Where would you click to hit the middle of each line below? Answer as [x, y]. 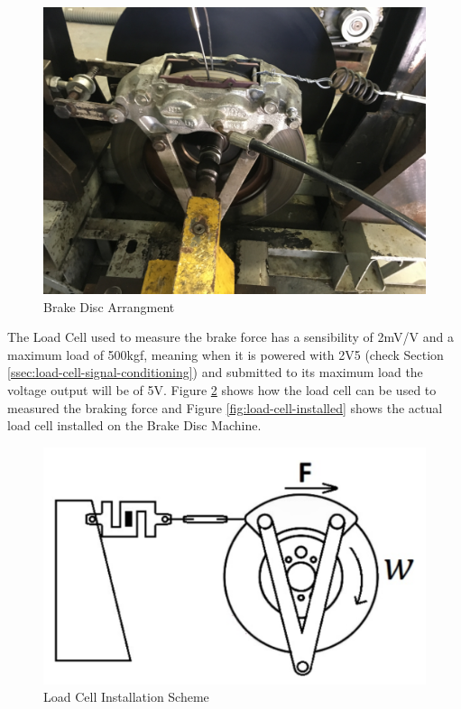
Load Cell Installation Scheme [126, 697]
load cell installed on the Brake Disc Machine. [134, 425]
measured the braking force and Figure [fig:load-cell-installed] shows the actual [225, 407]
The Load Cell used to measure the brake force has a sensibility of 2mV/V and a [230, 337]
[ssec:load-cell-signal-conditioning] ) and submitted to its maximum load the [215, 372]
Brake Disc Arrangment [109, 306]
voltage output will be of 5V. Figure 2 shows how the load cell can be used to [222, 389]
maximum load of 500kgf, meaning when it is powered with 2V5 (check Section [226, 354]
